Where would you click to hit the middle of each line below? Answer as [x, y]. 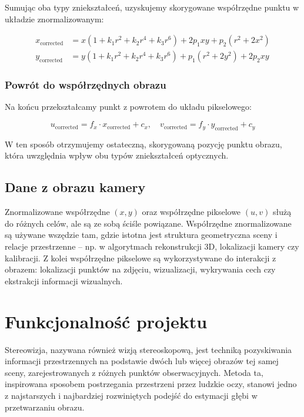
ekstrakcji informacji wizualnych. [64, 280]
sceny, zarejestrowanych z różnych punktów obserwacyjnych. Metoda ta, [134, 372]
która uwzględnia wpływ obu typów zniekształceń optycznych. [117, 155]
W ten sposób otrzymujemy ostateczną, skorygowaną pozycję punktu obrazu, [143, 144]
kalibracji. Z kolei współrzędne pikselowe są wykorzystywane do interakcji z [141, 258]
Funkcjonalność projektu [106, 321]
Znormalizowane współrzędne [57, 212]
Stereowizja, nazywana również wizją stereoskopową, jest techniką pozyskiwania [148, 349]
